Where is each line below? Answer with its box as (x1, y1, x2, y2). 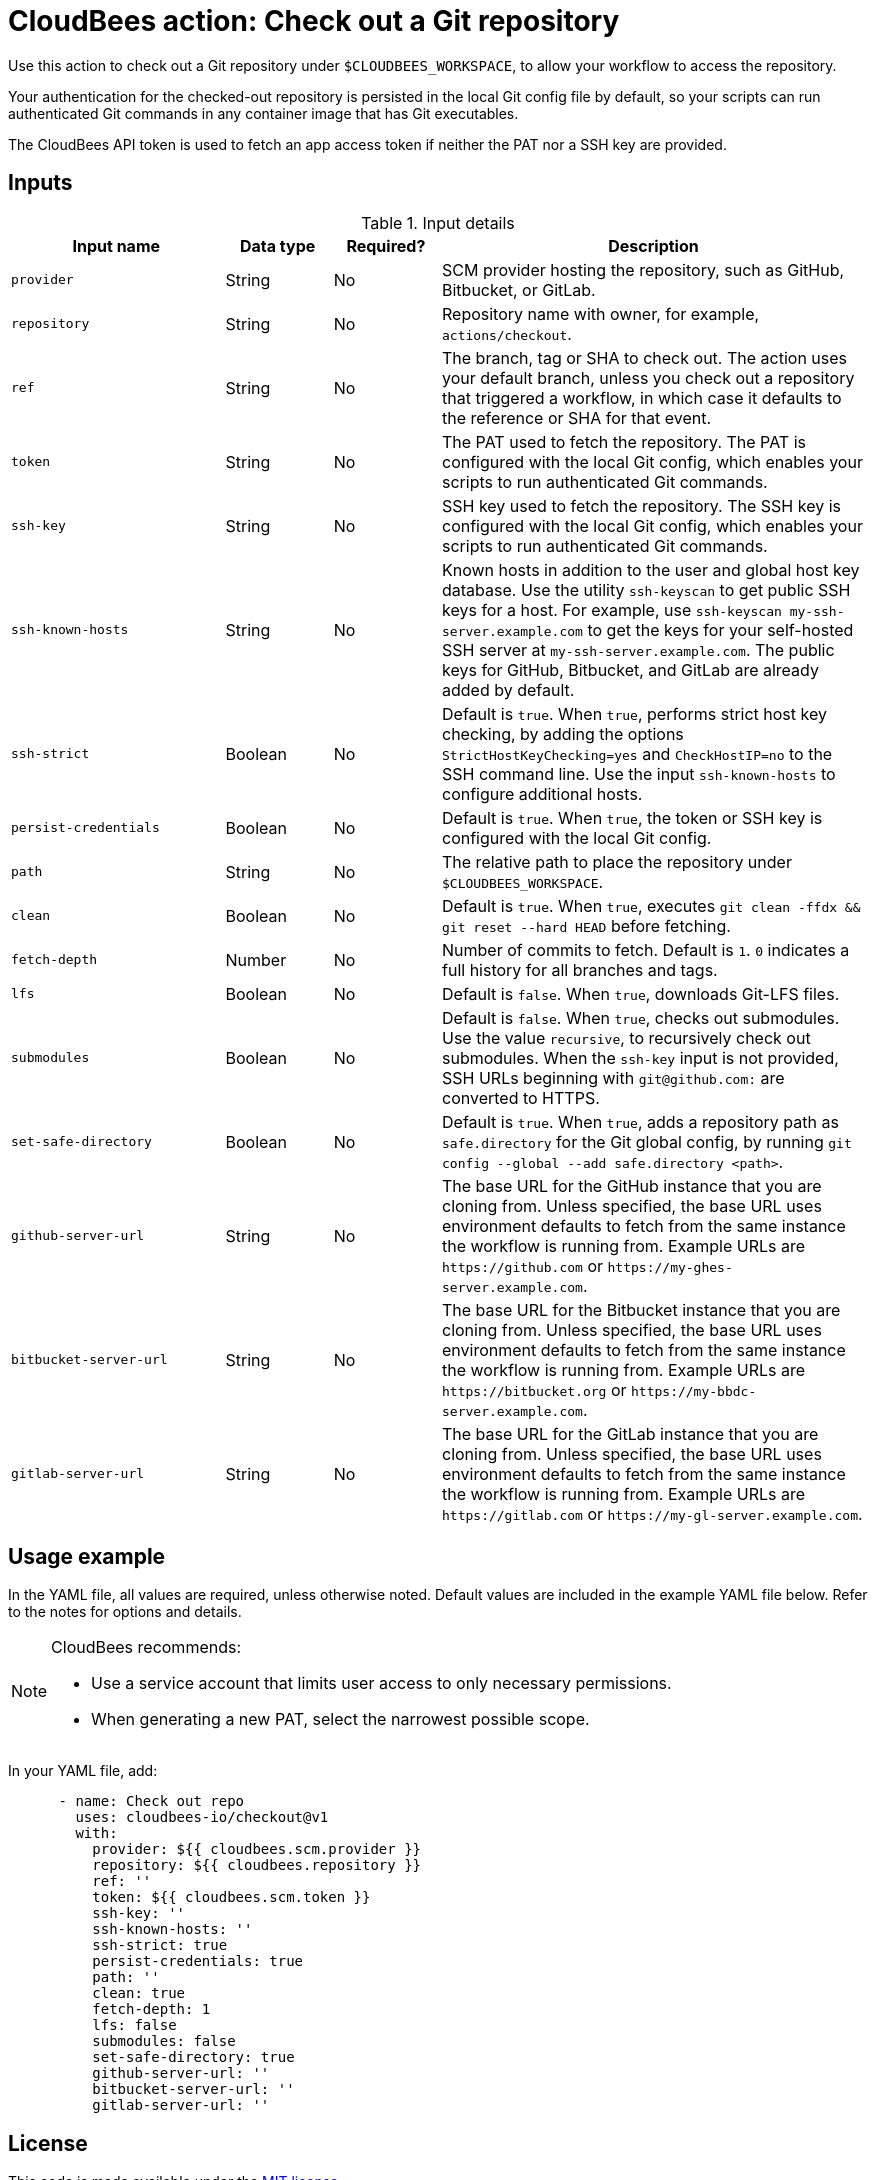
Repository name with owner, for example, (442, 303, 760, 324)
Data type (239, 235, 316, 256)
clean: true (92, 1985, 186, 2002)
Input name (72, 235, 161, 256)
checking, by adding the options (442, 723, 684, 744)
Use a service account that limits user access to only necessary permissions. (91, 1673, 672, 1694)
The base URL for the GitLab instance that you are (442, 1423, 819, 1444)
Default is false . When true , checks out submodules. (442, 1007, 840, 1028)
